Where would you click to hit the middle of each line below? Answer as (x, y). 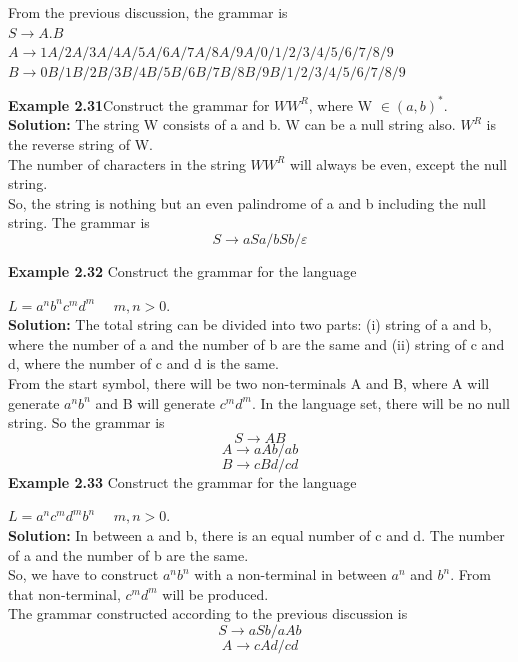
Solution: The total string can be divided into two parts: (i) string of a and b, (250, 324)
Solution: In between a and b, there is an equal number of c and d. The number (256, 534)
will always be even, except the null (398, 163)
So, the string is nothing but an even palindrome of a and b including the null (247, 202)
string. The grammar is (79, 222)
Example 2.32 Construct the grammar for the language (182, 271)
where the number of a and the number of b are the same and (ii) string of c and (256, 343)
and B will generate (155, 402)
